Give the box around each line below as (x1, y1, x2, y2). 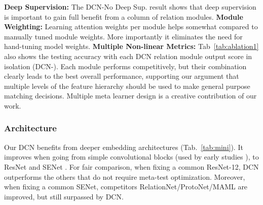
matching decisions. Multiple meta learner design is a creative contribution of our (4, 90, 257, 101)
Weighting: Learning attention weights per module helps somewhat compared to (4, 21, 258, 32)
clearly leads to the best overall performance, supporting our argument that (4, 71, 239, 81)
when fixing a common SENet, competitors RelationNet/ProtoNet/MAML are (4, 181, 248, 192)
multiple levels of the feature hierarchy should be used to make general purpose (4, 80, 250, 91)
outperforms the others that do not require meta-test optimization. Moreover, (4, 171, 245, 182)
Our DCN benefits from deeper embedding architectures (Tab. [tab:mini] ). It (4, 141, 243, 152)
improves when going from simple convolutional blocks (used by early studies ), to (4, 151, 259, 162)
